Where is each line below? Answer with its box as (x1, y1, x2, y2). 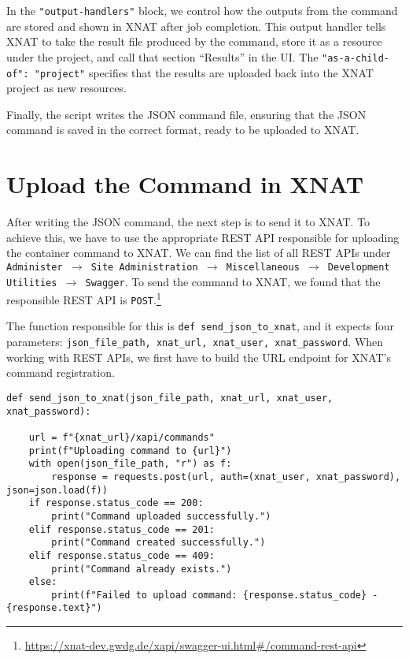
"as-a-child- (322, 52, 389, 64)
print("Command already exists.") (51, 563, 232, 575)
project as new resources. (6, 80, 127, 96)
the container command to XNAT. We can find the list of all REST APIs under (6, 244, 391, 261)
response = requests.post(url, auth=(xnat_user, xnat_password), (51, 471, 401, 482)
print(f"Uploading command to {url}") (28, 445, 232, 456)
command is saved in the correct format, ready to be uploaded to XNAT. (6, 121, 359, 138)
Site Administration (90, 261, 198, 273)
